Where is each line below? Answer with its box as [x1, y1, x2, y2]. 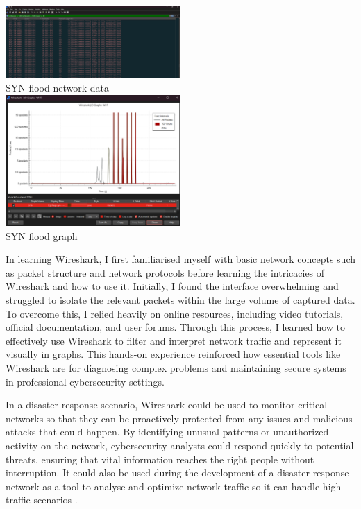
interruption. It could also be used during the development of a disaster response [6, 465, 349, 480]
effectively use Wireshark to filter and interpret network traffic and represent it [6, 333, 342, 347]
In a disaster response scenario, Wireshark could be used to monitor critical [6, 397, 328, 412]
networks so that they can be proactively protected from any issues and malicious [6, 411, 353, 425]
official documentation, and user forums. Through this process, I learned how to [6, 320, 346, 334]
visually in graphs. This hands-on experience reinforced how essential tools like [6, 347, 341, 361]
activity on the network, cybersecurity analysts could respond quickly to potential [6, 438, 354, 452]
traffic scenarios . [6, 492, 78, 507]
